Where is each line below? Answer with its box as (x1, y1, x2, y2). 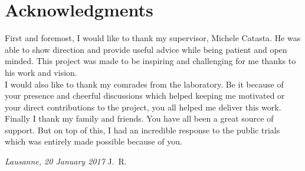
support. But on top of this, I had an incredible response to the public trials (5, 123, 280, 136)
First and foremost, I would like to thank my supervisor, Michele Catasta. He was (5, 32, 301, 44)
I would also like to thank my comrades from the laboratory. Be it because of (5, 78, 284, 90)
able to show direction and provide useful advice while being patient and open (5, 43, 287, 55)
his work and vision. (5, 66, 77, 78)
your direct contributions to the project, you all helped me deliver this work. (5, 100, 281, 113)
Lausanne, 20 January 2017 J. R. (5, 155, 127, 167)
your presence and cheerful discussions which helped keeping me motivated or (5, 89, 285, 102)
